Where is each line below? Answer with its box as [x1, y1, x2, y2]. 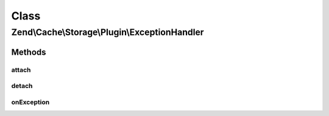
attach [11, 66, 31, 74]
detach [11, 82, 33, 90]
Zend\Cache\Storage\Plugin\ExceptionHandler [11, 27, 204, 38]
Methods [11, 47, 46, 57]
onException [11, 98, 50, 106]
